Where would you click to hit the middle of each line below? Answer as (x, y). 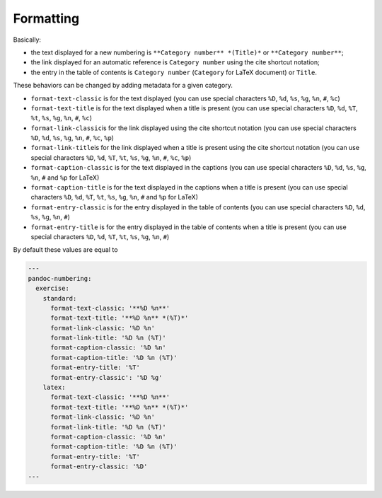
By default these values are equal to (65, 250)
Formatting (46, 18)
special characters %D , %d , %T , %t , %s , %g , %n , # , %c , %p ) (111, 157)
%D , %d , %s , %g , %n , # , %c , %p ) (73, 138)
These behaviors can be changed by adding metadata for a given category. (123, 86)
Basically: (27, 40)
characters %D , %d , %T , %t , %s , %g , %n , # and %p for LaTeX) (114, 197)
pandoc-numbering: (60, 278)
